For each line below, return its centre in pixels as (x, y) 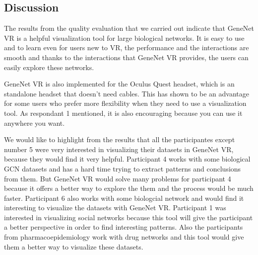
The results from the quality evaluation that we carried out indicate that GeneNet (129, 28)
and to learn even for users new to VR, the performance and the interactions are (127, 47)
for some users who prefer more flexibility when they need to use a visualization (125, 103)
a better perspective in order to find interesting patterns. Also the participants (124, 227)
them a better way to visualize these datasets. (74, 246)
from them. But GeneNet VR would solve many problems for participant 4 (118, 178)
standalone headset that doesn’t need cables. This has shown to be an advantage (127, 93)
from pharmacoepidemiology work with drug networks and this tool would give (124, 237)
